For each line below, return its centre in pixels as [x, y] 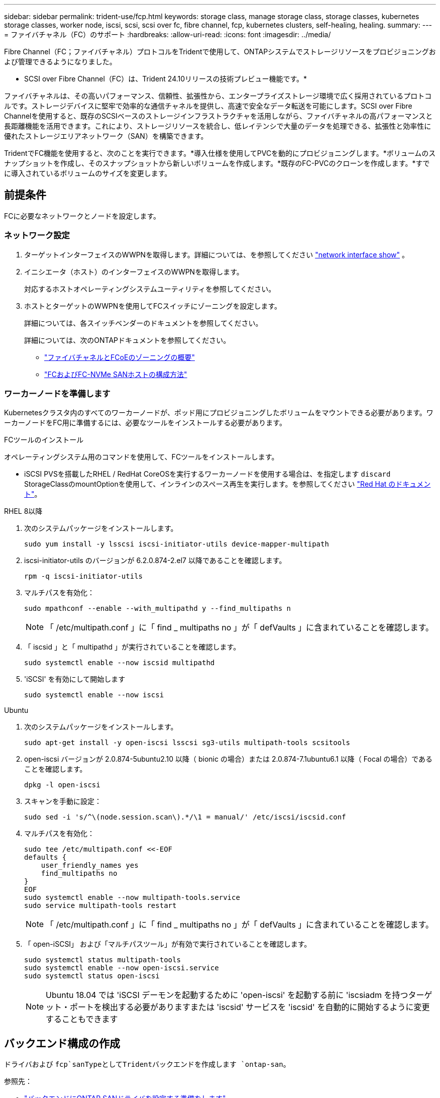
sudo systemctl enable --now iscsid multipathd [120, 663]
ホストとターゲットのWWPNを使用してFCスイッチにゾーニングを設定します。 [153, 306]
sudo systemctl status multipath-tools [102, 960]
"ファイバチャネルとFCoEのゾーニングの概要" [120, 357]
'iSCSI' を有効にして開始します [75, 679]
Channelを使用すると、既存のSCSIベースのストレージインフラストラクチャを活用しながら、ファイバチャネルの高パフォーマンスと [218, 116]
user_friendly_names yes [90, 865]
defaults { [45, 857]
